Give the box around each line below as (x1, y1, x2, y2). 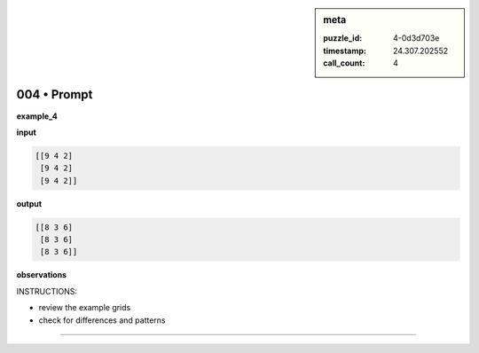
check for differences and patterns (38, 315, 166, 326)
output (16, 198, 43, 208)
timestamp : (323, 45, 367, 56)
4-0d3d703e (393, 33, 440, 43)
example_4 (16, 111, 58, 122)
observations (16, 270, 67, 280)
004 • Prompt (16, 87, 93, 102)
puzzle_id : (323, 33, 363, 43)
